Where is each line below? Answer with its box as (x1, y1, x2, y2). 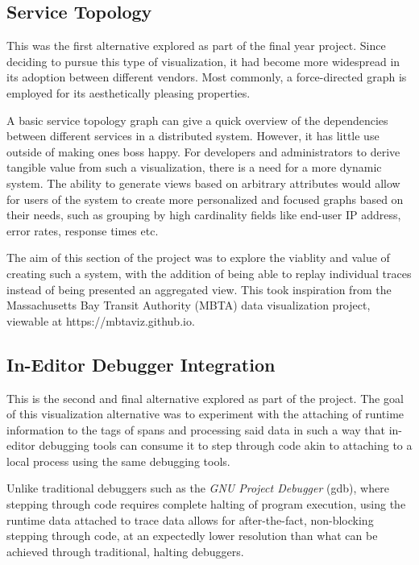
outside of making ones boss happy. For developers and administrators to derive (6, 143, 400, 160)
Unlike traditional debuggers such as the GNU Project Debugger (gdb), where (6, 480, 389, 496)
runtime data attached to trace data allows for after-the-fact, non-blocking (6, 511, 374, 528)
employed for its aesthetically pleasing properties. (6, 84, 251, 101)
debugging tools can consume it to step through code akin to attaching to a (39, 437, 413, 454)
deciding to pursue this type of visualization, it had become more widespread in (6, 52, 400, 69)
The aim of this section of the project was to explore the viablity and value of (6, 249, 390, 266)
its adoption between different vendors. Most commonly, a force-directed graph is (6, 69, 407, 85)
